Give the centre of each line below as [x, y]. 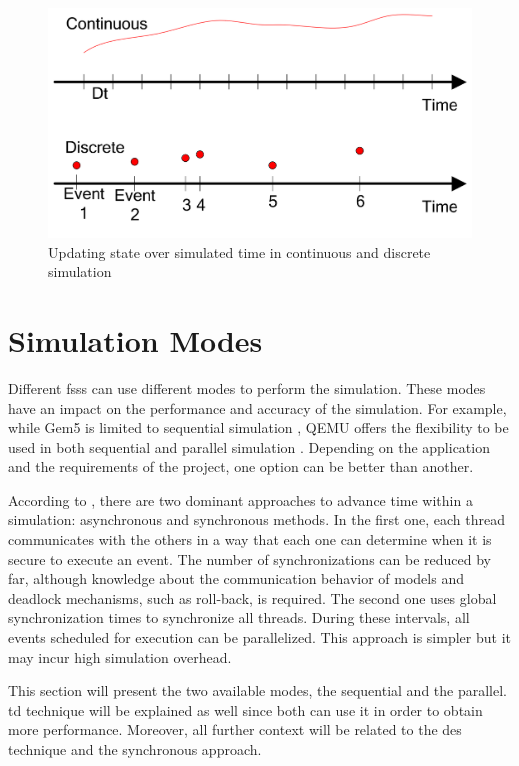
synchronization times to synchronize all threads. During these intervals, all [239, 617]
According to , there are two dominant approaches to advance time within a [240, 499]
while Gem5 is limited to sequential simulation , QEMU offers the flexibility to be [258, 427]
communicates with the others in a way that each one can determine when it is [250, 539]
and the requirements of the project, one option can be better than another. [241, 466]
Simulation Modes [135, 339]
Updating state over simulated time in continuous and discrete [239, 251]
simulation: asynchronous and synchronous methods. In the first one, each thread [256, 519]
